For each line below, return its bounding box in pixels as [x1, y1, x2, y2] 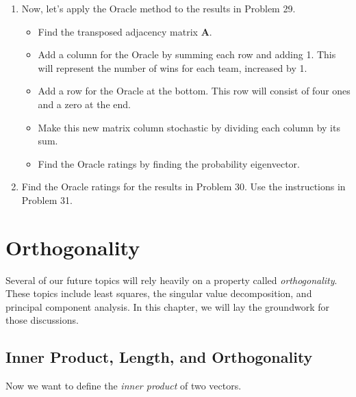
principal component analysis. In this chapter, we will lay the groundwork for [5, 299, 329, 313]
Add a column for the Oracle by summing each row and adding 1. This [38, 47, 336, 62]
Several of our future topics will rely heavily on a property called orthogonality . [5, 272, 338, 287]
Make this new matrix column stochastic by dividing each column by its [38, 120, 340, 134]
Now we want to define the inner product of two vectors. [5, 379, 242, 393]
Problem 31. [21, 192, 73, 207]
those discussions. [5, 313, 79, 327]
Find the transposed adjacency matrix [38, 24, 198, 38]
